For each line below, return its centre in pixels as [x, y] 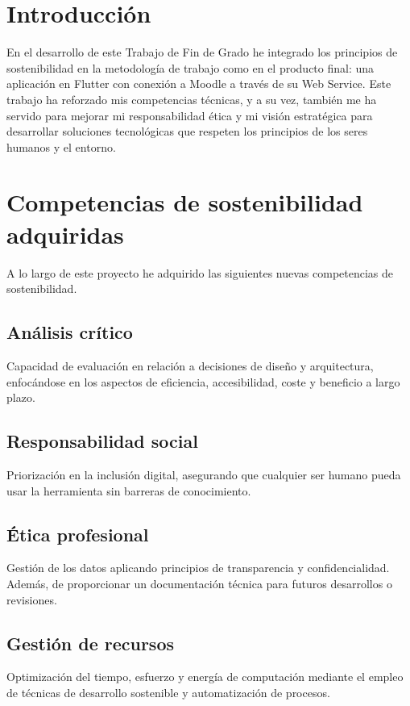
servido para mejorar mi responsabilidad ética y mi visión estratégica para [190, 115]
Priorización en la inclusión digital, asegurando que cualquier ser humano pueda [204, 474]
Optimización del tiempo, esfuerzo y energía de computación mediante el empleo [205, 677]
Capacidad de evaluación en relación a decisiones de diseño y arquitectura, [190, 365]
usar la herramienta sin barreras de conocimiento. [129, 490]
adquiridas [65, 234]
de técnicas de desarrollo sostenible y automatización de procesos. [168, 692]
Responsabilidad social [102, 441]
